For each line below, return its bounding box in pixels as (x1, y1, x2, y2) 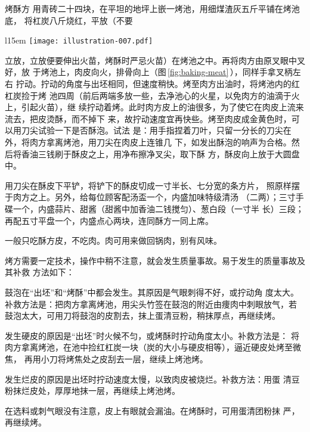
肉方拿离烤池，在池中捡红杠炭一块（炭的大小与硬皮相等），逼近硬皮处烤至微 (5, 341, 301, 353)
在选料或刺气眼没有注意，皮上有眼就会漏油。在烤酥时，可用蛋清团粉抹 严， (5, 404, 300, 417)
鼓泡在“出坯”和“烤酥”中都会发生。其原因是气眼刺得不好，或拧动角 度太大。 (5, 285, 299, 298)
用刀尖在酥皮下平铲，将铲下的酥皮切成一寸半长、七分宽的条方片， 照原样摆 (5, 179, 300, 191)
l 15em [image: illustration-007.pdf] (5, 34, 153, 46)
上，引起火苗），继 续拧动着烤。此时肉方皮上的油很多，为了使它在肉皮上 (5, 101, 287, 113)
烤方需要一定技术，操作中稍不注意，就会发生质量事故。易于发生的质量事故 (5, 254, 297, 266)
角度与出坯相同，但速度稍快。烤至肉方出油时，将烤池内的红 (66, 77, 300, 90)
